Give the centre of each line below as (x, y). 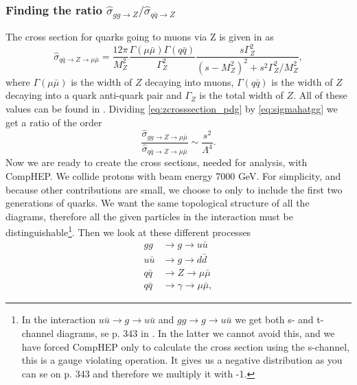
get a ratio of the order (54, 122)
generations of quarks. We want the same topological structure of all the (158, 203)
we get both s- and (274, 319)
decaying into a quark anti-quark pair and (94, 95)
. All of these (320, 95)
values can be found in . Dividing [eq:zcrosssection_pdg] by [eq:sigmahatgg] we (172, 109)
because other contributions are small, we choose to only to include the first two (174, 189)
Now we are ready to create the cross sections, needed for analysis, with (157, 162)
